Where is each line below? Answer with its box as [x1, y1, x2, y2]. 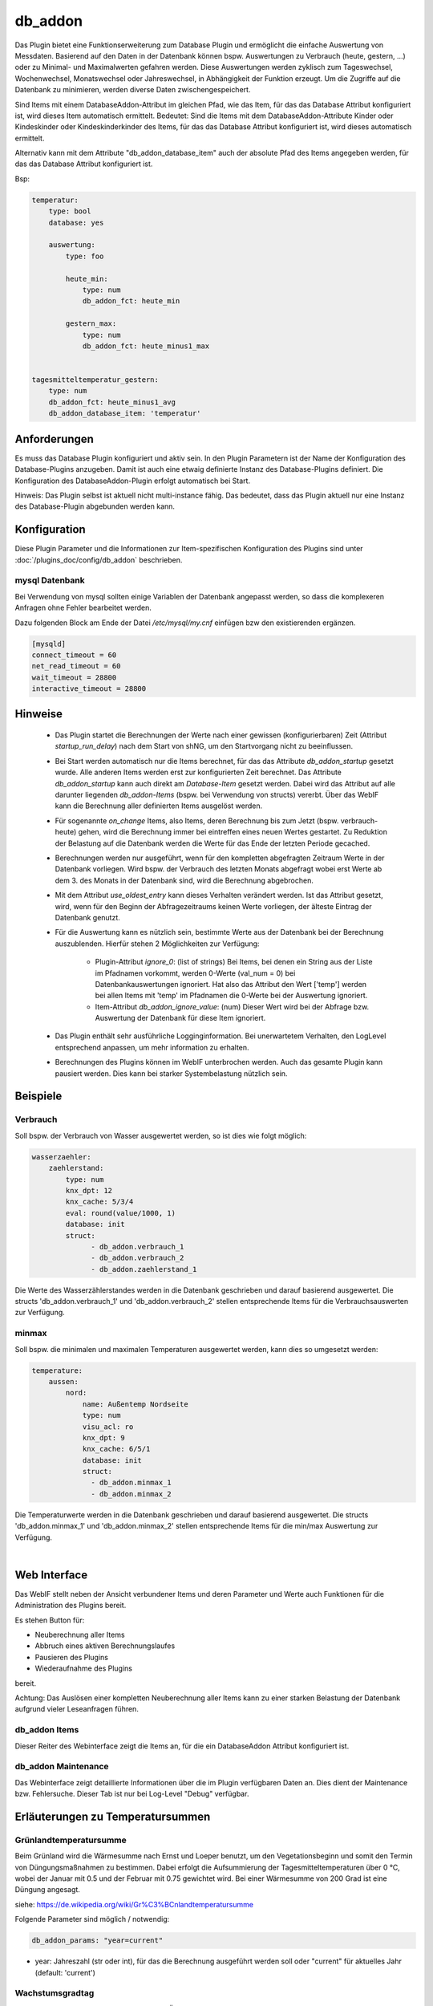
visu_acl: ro [82, 1422, 134, 1431]
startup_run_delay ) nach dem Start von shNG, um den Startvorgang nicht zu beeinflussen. [55, 741, 354, 751]
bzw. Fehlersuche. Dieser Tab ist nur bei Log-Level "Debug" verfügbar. [14, 1789, 249, 1799]
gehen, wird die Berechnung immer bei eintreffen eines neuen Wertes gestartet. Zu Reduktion [78, 827, 388, 837]
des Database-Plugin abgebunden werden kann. [14, 501, 176, 511]
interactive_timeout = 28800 [31, 684, 147, 693]
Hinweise [14, 707, 63, 721]
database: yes [48, 217, 104, 227]
